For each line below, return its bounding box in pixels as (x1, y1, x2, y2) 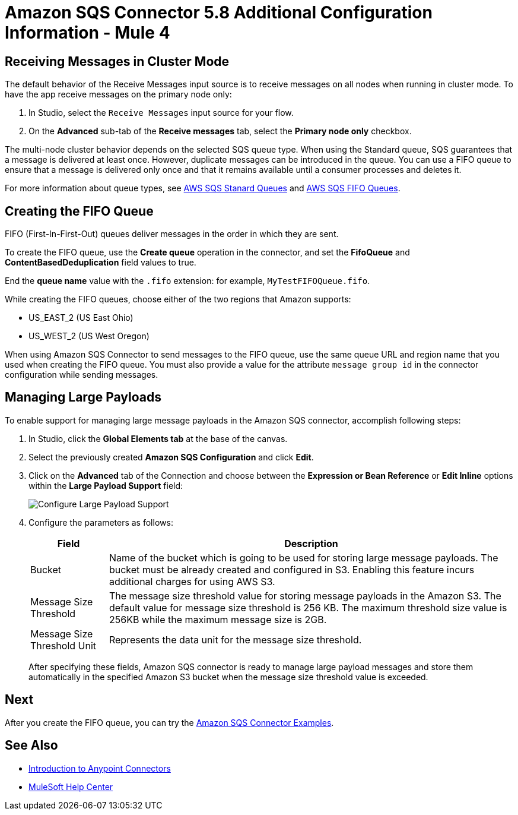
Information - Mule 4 (5, 23, 170, 43)
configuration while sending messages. (5, 369, 158, 380)
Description (284, 537, 338, 549)
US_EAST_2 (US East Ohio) (28, 312, 134, 323)
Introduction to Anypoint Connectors (28, 763, 171, 773)
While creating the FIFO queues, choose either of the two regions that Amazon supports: (5, 294, 351, 305)
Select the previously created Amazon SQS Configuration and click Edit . (28, 451, 314, 462)
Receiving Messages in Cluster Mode (5, 53, 230, 69)
